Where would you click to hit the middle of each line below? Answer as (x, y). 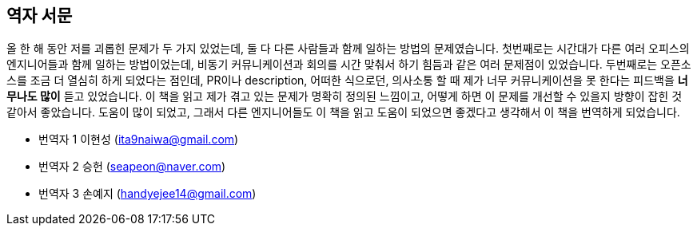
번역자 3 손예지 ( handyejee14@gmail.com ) (147, 194)
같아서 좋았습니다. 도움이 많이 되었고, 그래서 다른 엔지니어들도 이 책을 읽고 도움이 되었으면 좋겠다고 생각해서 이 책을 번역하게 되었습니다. (343, 112)
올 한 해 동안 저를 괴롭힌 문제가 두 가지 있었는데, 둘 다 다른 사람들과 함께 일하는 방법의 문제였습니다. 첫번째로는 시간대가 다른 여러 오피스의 (348, 49)
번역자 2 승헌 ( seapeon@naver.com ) (132, 167)
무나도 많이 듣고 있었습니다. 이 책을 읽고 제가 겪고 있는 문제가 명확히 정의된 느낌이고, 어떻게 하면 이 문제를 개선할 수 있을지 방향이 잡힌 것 (345, 96)
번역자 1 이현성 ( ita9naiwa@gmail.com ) (139, 140)
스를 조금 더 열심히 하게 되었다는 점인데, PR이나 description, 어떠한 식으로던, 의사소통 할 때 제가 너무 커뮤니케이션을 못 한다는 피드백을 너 (347, 81)
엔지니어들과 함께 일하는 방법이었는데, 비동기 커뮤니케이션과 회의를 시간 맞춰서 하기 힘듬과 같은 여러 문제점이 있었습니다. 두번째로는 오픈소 (349, 65)
